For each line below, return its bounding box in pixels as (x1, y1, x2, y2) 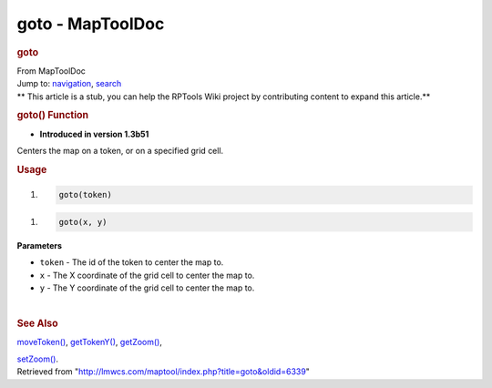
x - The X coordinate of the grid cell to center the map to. (39, 270, 255, 281)
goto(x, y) (58, 217, 108, 227)
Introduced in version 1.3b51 (39, 128, 149, 139)
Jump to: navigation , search (16, 78, 122, 89)
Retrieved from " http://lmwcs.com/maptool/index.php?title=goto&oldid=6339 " (16, 366, 310, 377)
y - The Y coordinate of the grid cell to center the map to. (39, 282, 255, 293)
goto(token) (58, 189, 113, 200)
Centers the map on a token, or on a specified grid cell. (16, 146, 224, 157)
